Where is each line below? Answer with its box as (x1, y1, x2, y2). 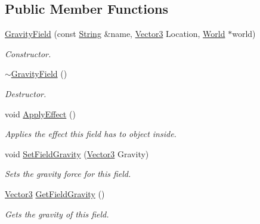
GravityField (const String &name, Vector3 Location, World (5, 27, 225, 40)
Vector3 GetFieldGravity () (5, 187, 105, 200)
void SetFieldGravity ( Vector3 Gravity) (5, 147, 149, 160)
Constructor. (5, 47, 51, 60)
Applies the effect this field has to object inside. (5, 127, 177, 140)
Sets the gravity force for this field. (5, 167, 131, 180)
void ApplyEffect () (5, 107, 76, 120)
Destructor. (5, 87, 47, 99)
